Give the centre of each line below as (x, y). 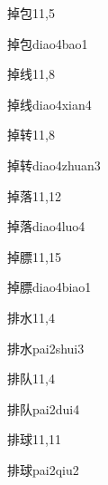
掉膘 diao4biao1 (49, 287)
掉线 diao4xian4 (49, 104)
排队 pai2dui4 (44, 408)
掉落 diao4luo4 (46, 226)
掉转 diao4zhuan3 (54, 165)
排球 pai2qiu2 (43, 469)
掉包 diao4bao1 (48, 43)
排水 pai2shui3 (46, 348)
